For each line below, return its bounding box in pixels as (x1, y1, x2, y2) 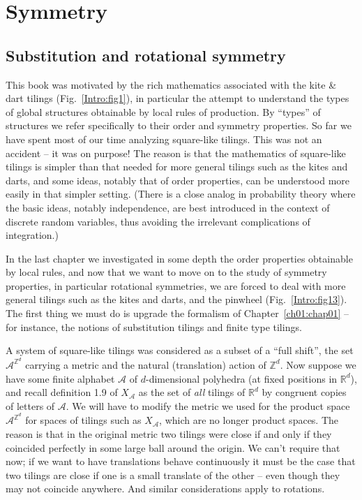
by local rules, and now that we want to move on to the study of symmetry (6, 265, 327, 279)
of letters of (6, 398, 55, 413)
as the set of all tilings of (138, 385, 246, 399)
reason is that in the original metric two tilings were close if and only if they (6, 426, 332, 441)
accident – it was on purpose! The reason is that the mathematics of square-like (6, 145, 346, 160)
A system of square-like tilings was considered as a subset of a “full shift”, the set (6, 343, 354, 358)
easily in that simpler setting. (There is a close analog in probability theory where (6, 186, 356, 201)
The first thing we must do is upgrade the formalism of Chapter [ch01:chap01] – (6, 306, 349, 321)
